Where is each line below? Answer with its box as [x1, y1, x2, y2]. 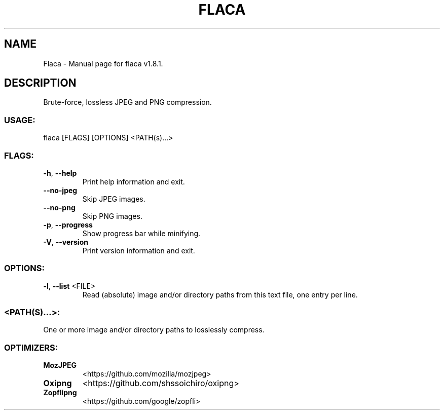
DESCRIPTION [4, 77, 77, 90]
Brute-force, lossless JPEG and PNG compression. [43, 98, 212, 107]
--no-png [43, 203, 76, 212]
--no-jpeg [43, 185, 78, 195]
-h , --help [43, 168, 77, 177]
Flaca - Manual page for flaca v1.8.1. [43, 59, 163, 68]
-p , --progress [43, 220, 93, 229]
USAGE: [4, 115, 35, 125]
